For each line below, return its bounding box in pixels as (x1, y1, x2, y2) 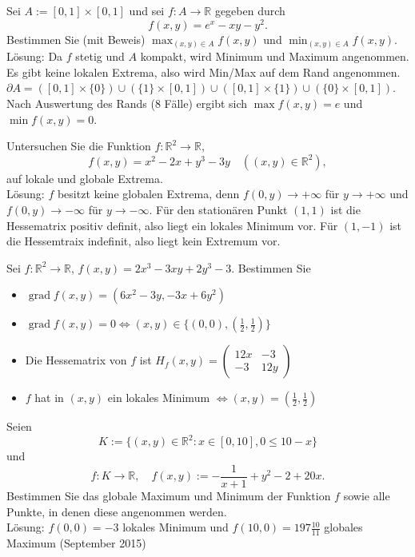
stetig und (75, 48, 125, 65)
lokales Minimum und (122, 519, 229, 535)
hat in (34, 389, 64, 406)
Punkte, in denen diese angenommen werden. (6, 503, 227, 519)
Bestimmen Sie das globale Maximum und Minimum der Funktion (6, 487, 331, 504)
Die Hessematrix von (25, 352, 127, 368)
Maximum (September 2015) (6, 535, 146, 551)
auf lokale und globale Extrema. (6, 169, 163, 186)
